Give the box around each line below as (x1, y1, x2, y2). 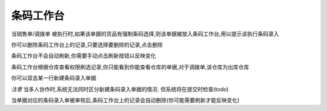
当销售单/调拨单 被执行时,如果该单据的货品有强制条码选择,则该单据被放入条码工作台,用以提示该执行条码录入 (11, 30, 280, 37)
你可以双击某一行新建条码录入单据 (11, 74, 96, 81)
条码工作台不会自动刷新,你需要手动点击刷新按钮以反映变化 (11, 52, 157, 60)
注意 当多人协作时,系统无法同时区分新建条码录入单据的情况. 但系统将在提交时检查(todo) (11, 85, 229, 93)
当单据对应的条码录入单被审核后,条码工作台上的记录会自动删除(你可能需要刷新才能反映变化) (11, 97, 240, 104)
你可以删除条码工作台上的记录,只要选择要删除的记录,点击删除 (11, 41, 163, 48)
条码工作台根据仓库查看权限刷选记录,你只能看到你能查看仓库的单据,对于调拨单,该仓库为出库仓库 (11, 63, 249, 71)
